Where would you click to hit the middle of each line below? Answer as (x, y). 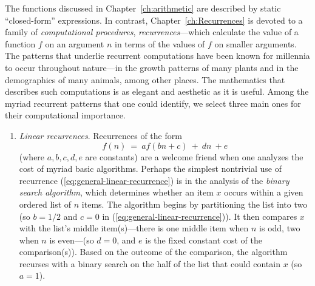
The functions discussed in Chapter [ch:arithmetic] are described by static (143, 8)
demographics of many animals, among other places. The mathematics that (145, 79)
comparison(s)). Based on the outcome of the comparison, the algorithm (153, 252)
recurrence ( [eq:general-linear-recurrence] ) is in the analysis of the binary (154, 180)
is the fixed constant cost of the (204, 240)
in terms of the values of (160, 43)
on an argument (75, 43)
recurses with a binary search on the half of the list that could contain (150, 263)
